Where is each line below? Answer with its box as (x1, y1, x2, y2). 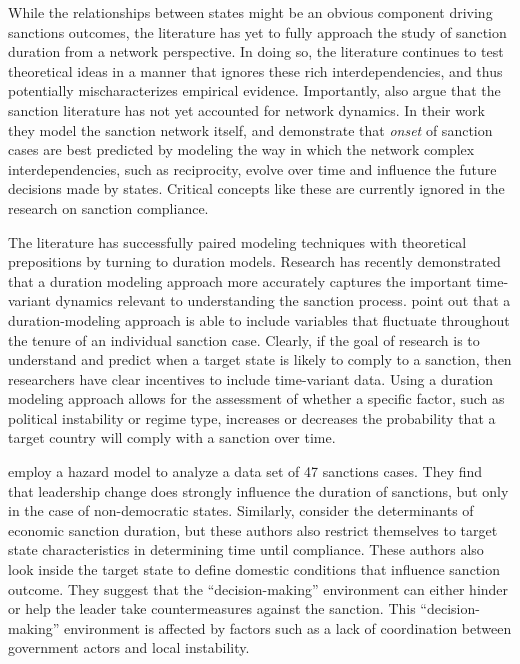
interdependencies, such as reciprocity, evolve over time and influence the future (8, 158, 497, 179)
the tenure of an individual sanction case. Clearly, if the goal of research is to (8, 329, 480, 350)
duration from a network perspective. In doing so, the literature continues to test (8, 41, 504, 62)
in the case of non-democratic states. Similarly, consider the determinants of (8, 500, 474, 521)
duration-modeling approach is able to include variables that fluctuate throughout (8, 309, 510, 330)
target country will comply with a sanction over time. (8, 427, 336, 448)
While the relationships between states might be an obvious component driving (8, 2, 493, 22)
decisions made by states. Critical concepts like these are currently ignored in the (8, 178, 505, 199)
